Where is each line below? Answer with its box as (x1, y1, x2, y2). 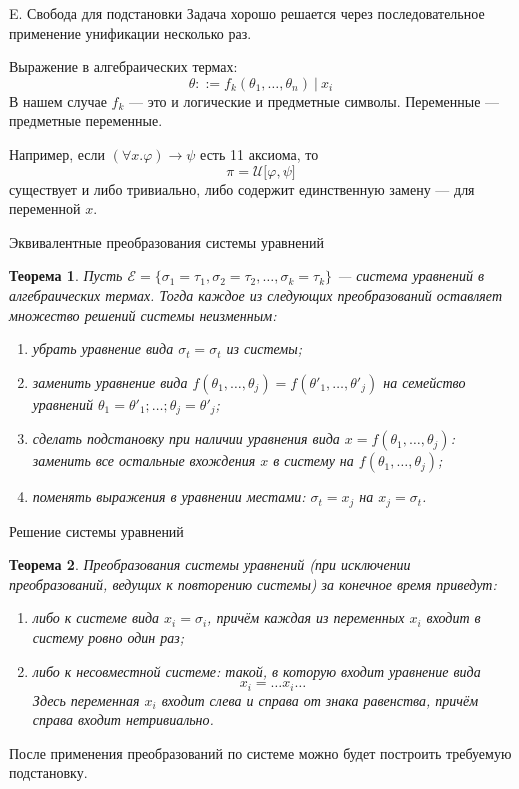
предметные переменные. (9, 110, 163, 131)
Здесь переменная (32, 689, 140, 710)
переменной (9, 198, 81, 219)
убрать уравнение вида (32, 338, 174, 359)
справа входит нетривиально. (32, 709, 214, 730)
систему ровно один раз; (32, 627, 185, 647)
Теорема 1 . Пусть (9, 265, 123, 286)
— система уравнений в (337, 265, 485, 286)
